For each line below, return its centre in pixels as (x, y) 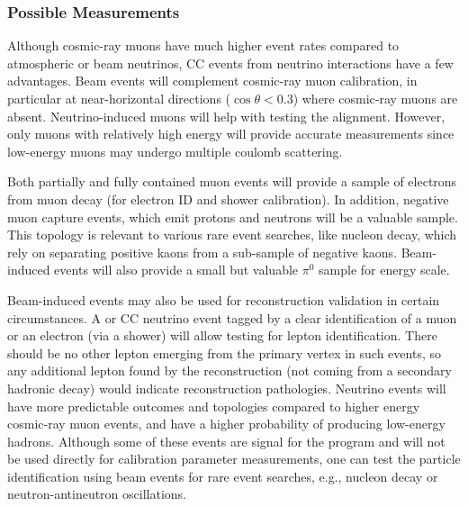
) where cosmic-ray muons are (375, 98)
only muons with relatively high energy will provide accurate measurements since (231, 134)
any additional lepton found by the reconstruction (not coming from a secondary (229, 370)
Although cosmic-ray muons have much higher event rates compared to (203, 45)
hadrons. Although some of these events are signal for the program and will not (226, 441)
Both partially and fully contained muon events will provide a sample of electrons (232, 181)
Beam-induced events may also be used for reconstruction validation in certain (224, 299)
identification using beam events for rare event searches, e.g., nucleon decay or (223, 476)
